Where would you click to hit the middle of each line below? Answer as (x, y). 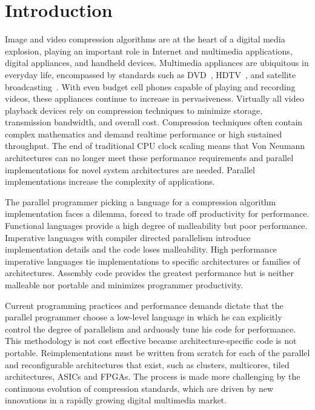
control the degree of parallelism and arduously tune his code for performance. (151, 329)
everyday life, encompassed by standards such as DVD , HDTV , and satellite (151, 74)
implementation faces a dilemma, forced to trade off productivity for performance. (157, 213)
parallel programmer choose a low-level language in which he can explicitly (144, 317)
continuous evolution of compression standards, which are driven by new (139, 388)
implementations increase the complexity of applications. (110, 181)
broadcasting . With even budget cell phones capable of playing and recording (150, 86)
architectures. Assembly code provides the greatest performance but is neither (150, 273)
